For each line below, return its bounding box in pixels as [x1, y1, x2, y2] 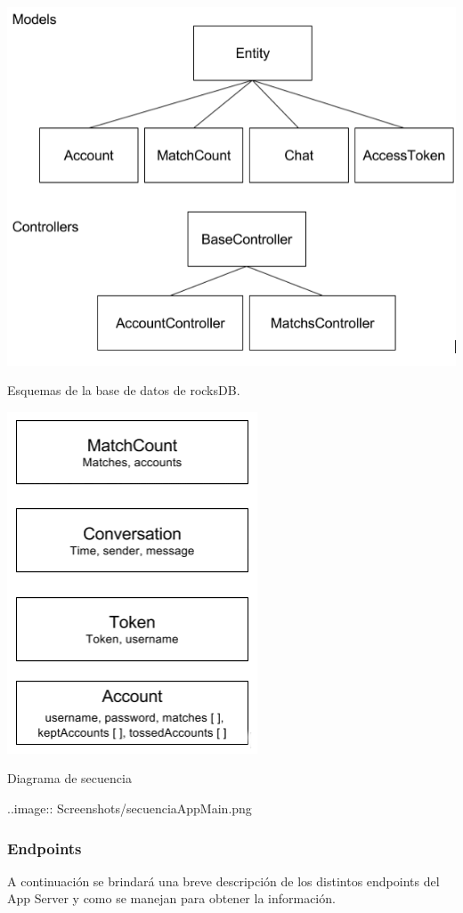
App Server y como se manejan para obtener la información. [7, 889, 336, 908]
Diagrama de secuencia [7, 769, 132, 788]
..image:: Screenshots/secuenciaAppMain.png [7, 799, 252, 818]
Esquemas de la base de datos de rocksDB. [7, 381, 240, 400]
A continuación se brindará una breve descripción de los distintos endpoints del [7, 871, 440, 890]
